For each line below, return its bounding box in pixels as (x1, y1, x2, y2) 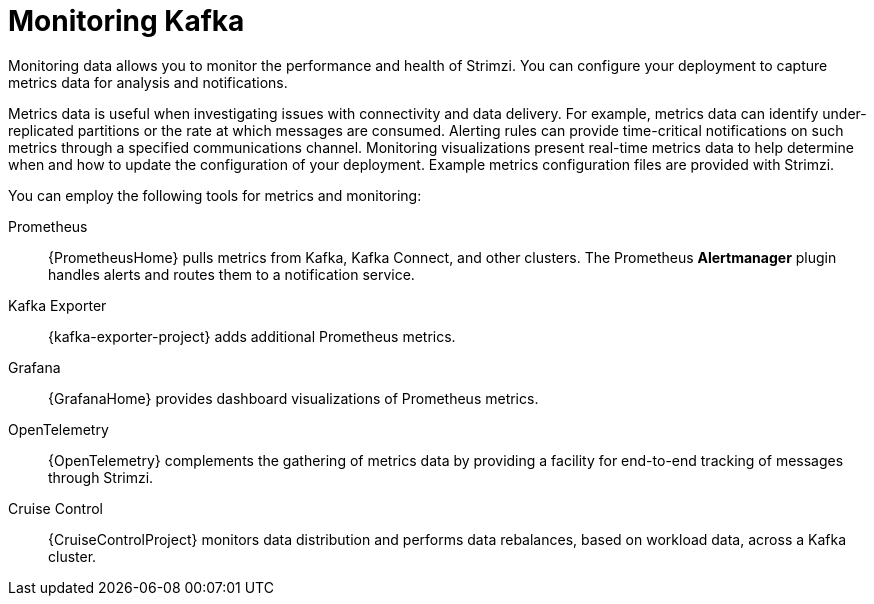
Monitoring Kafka (8, 4, 245, 38)
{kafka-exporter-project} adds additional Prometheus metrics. (48, 327, 456, 345)
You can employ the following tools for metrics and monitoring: (8, 186, 422, 204)
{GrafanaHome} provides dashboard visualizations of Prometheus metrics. (48, 389, 539, 407)
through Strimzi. (48, 468, 154, 486)
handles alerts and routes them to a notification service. (48, 265, 415, 283)
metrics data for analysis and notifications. (8, 73, 288, 91)
